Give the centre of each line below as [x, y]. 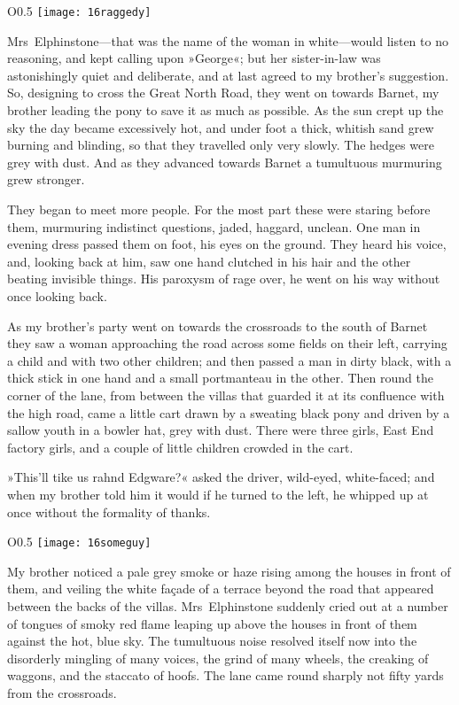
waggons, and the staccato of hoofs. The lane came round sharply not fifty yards [226, 675]
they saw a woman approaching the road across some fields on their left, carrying [227, 343]
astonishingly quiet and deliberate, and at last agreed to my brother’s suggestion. [228, 75]
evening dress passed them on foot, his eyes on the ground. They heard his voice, [227, 244]
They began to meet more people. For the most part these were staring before [219, 209]
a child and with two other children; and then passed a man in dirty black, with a [229, 360]
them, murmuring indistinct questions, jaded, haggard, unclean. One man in [214, 226]
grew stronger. [46, 179]
